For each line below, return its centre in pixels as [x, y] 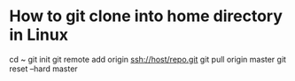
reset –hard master [43, 69]
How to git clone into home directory [146, 16]
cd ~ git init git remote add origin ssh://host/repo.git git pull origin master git [147, 59]
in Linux [39, 35]
